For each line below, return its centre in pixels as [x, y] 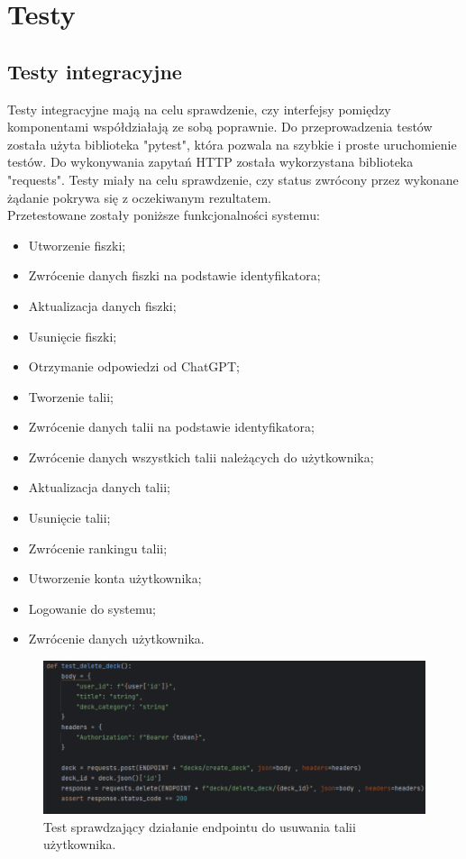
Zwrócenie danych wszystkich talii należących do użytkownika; [201, 457]
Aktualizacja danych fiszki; [102, 305]
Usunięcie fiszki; [73, 336]
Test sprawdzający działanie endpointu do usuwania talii [200, 826]
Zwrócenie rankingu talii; [98, 548]
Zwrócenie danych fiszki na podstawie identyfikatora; [174, 275]
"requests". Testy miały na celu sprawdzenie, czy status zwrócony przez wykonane [233, 179]
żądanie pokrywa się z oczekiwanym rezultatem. [139, 197]
